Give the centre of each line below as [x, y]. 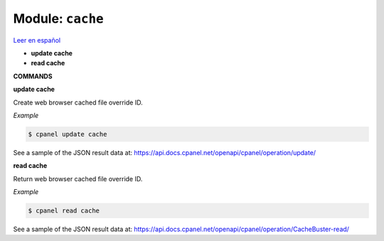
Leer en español [37, 40]
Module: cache [58, 18]
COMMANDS [33, 76]
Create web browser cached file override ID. [78, 102]
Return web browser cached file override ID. [78, 178]
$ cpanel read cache [64, 211]
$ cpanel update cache [68, 134]
